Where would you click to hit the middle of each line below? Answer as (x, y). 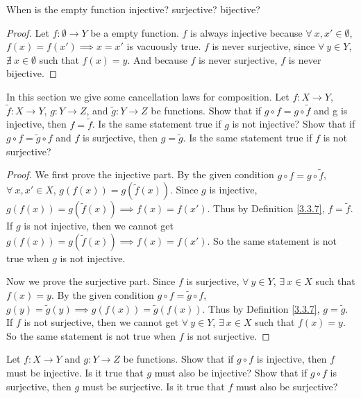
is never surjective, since (263, 46)
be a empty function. (135, 32)
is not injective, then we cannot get (99, 226)
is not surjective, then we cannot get (101, 322)
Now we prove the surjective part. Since (91, 281)
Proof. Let (28, 32)
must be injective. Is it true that (75, 372)
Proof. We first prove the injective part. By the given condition (140, 174)
